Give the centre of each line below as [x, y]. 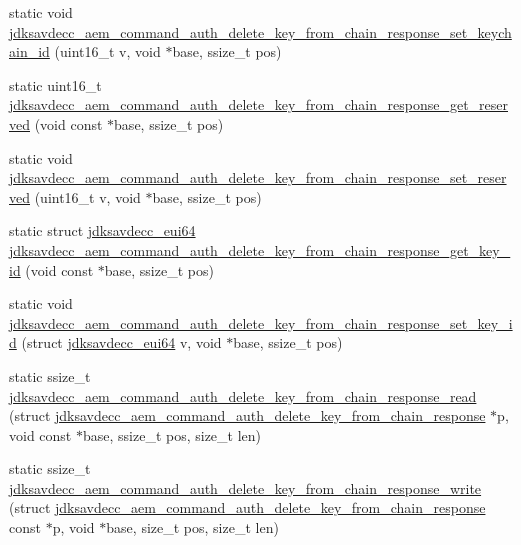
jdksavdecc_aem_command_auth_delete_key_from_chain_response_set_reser [258, 177]
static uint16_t [55, 84]
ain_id [29, 51]
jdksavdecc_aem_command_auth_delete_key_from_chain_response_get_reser [258, 104]
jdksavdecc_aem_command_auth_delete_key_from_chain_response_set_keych [260, 31]
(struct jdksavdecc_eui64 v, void [121, 342]
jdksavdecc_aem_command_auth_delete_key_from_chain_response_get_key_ [260, 249]
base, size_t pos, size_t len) [192, 527]
